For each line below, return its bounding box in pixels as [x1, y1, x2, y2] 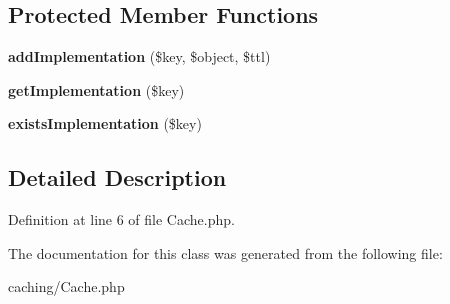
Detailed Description [8, 162, 227, 193]
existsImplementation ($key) [8, 113, 202, 134]
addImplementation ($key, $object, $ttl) [8, 46, 271, 67]
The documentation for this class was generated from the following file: [8, 242, 443, 263]
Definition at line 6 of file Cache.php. [8, 209, 235, 230]
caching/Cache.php [8, 276, 125, 297]
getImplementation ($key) [8, 79, 185, 100]
